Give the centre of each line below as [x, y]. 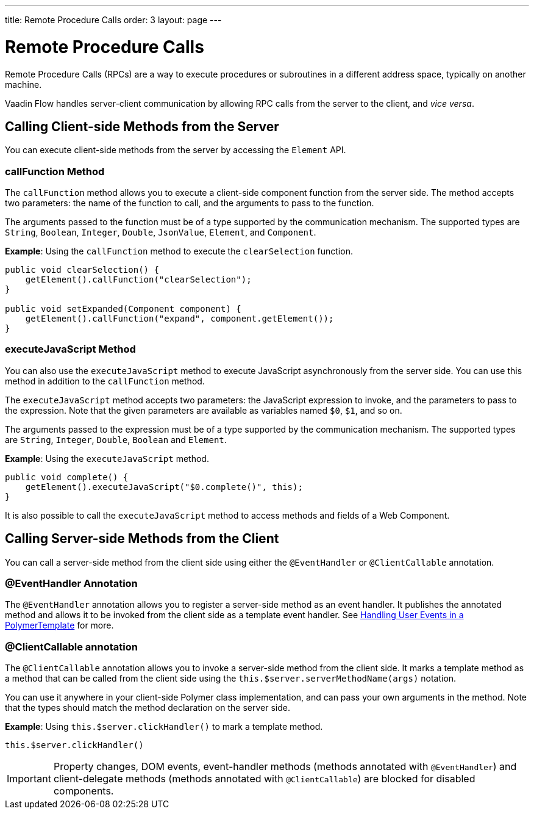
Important [29, 779]
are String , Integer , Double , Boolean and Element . [116, 439]
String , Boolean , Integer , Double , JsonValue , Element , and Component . [161, 232]
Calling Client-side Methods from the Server [142, 126]
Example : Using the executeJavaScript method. [107, 458]
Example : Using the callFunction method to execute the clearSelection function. [179, 251]
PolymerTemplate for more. [59, 625]
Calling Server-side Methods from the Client [142, 539]
